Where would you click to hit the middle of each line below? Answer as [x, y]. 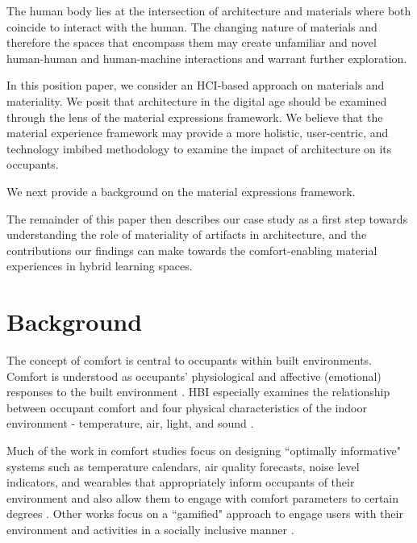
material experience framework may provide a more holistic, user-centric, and [198, 133]
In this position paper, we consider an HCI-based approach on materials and [196, 85]
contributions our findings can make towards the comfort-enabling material [192, 250]
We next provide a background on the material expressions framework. [181, 191]
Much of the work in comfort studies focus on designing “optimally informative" [204, 450]
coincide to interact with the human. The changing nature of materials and [192, 26]
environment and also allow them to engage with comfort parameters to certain [203, 497]
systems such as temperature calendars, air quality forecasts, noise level [183, 466]
